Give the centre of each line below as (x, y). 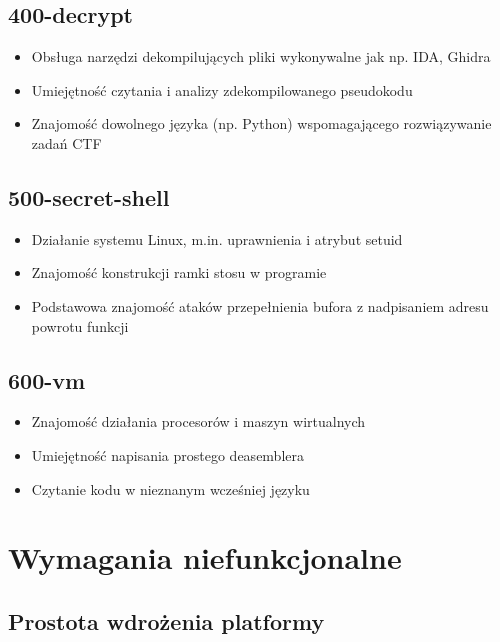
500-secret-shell (89, 196)
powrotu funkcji (80, 325)
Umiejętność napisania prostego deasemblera (167, 454)
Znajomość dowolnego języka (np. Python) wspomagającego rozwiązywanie (261, 123)
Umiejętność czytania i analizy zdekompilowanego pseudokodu (222, 89)
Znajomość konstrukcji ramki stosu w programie (179, 272)
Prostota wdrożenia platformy (166, 620)
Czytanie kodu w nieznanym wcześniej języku (170, 488)
